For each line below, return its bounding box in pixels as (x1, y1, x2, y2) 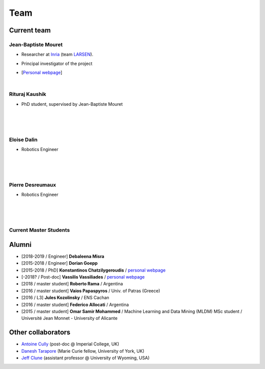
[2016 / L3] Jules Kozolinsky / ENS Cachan (21, 295, 109, 301)
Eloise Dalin (9, 136, 38, 143)
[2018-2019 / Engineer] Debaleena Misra (21, 253, 105, 259)
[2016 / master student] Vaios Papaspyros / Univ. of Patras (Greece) (21, 288, 160, 294)
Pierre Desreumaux (9, 181, 56, 188)
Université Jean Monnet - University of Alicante (21, 315, 118, 321)
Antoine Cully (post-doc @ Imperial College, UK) (21, 341, 120, 347)
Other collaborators (9, 328, 71, 337)
